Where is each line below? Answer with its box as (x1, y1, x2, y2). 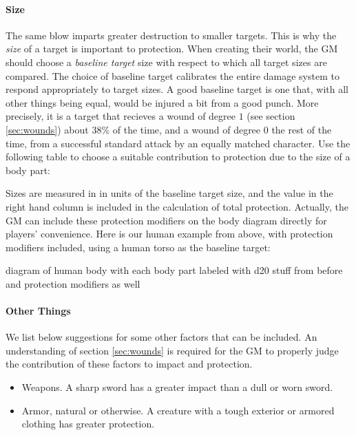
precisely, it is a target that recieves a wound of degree (6, 109, 236, 123)
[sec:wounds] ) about (6, 122, 89, 136)
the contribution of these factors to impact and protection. (6, 357, 253, 371)
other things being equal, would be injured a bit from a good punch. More (6, 95, 319, 109)
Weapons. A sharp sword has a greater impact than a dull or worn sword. (21, 380, 333, 394)
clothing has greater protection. (21, 416, 155, 431)
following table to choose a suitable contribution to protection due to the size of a (6, 149, 350, 164)
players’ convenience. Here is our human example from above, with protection (6, 226, 333, 241)
